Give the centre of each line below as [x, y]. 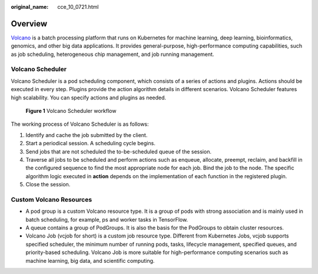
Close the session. [48, 185]
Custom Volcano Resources [52, 199]
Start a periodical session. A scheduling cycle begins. [90, 143]
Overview [29, 24]
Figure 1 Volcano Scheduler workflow [71, 111]
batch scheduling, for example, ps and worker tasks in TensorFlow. [107, 219]
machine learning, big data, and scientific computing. [90, 260]
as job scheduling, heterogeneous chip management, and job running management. [112, 54]
